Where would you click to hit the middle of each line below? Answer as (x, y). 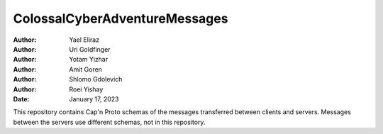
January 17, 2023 (94, 99)
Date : (21, 99)
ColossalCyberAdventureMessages (121, 18)
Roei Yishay (86, 89)
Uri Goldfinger (90, 49)
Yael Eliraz (84, 40)
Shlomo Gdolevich (96, 79)
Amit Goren (86, 69)
